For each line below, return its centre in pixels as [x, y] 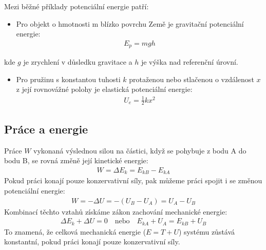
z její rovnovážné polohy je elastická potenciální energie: [104, 89]
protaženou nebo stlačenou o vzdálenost [192, 79]
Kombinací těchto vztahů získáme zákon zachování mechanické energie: [116, 211]
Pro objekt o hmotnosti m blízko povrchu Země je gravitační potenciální [130, 23]
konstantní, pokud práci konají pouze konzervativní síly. [92, 242]
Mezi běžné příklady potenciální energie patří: [77, 6]
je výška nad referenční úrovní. [189, 62]
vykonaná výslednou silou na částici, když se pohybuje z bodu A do [140, 150]
